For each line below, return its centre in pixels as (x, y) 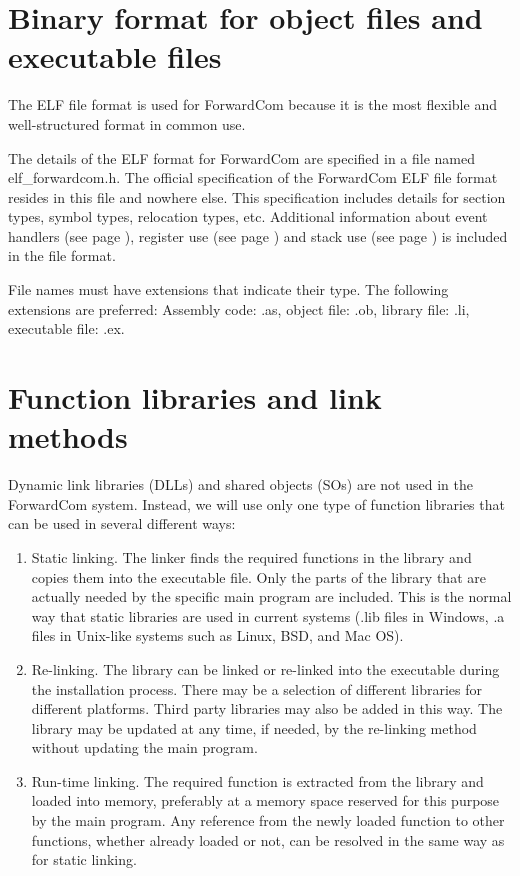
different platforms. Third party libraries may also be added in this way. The (267, 708)
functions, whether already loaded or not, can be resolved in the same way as (268, 839)
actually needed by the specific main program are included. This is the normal (271, 596)
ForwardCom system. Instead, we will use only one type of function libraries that (256, 503)
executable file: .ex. (66, 328)
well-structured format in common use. (127, 123)
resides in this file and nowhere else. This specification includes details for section (257, 196)
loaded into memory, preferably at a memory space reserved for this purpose (265, 800)
